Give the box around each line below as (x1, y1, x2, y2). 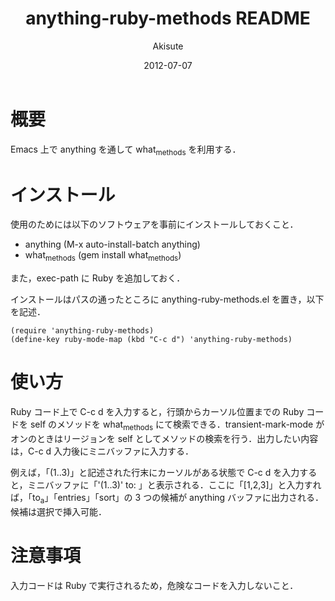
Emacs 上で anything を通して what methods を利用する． (10, 143, 242, 157)
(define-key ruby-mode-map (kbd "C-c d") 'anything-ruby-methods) (10, 335, 293, 345)
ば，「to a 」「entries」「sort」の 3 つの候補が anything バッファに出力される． (10, 491, 325, 506)
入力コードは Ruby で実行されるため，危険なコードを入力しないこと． (10, 579, 299, 591)
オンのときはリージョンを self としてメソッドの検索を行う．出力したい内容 (10, 432, 319, 444)
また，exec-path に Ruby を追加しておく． (10, 272, 186, 284)
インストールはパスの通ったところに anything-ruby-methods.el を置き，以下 (10, 293, 325, 306)
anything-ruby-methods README (25, 7, 311, 30)
